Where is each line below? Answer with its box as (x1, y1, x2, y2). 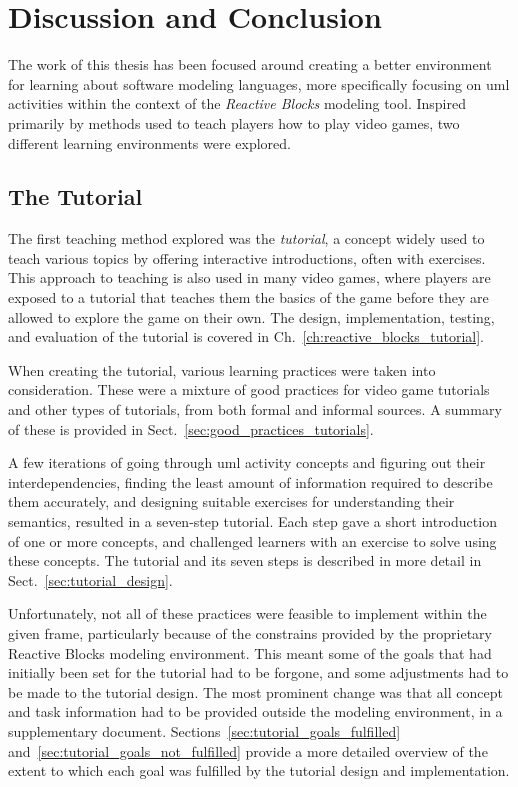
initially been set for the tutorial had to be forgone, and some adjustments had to (8, 662, 509, 683)
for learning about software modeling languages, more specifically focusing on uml (8, 73, 510, 94)
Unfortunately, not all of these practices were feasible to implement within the (8, 603, 487, 624)
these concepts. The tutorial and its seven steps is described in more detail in (8, 550, 482, 571)
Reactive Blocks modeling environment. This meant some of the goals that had (8, 642, 492, 663)
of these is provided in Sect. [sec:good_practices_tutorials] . (8, 418, 374, 439)
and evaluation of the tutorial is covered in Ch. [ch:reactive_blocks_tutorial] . (8, 326, 484, 347)
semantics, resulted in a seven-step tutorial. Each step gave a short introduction (8, 511, 497, 532)
